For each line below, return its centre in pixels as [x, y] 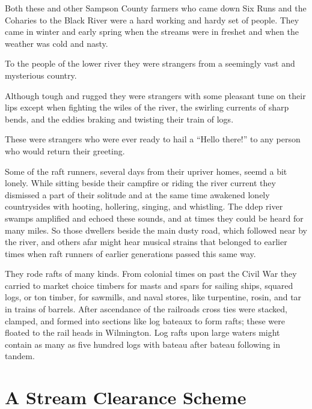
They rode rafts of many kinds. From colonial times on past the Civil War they [151, 274]
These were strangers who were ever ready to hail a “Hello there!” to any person [153, 139]
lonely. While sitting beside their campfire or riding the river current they [140, 183]
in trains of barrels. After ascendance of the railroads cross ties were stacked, [146, 309]
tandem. [20, 356]
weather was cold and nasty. [57, 43]
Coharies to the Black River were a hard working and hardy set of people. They [152, 20]
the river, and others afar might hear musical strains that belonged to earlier [146, 242]
